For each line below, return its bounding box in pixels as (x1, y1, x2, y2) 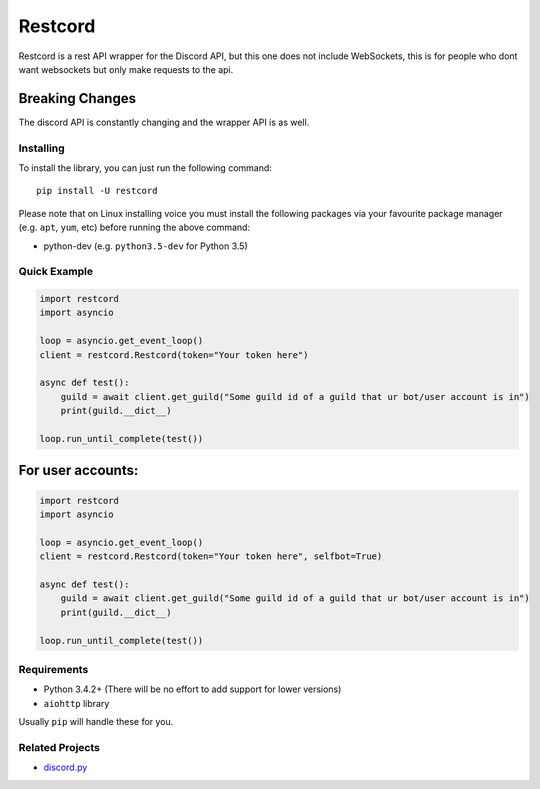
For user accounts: (18, 462, 139, 479)
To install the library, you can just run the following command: (18, 161, 272, 174)
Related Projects (18, 740, 100, 754)
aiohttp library (43, 697, 110, 709)
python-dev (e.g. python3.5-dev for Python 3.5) (43, 240, 249, 252)
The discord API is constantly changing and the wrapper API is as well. (18, 116, 310, 128)
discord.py (43, 761, 88, 774)
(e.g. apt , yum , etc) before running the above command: (18, 221, 250, 234)
